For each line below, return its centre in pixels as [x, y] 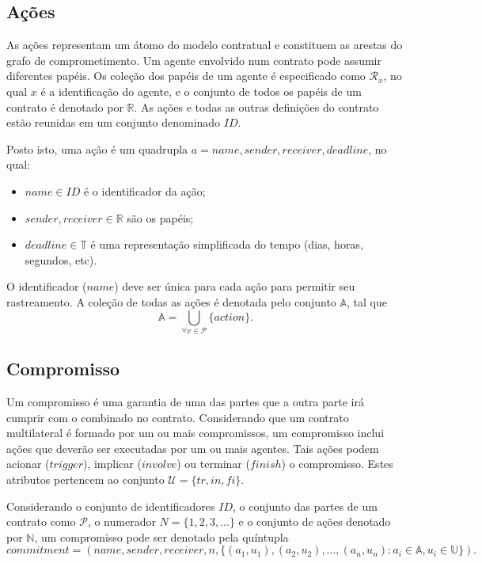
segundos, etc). [61, 259]
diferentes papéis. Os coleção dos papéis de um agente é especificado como [186, 76]
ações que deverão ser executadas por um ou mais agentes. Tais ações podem [193, 448]
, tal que [367, 301]
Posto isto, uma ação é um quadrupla [97, 148]
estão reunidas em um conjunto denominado [114, 122]
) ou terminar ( [213, 464]
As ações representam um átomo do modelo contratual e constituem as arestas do [205, 45]
